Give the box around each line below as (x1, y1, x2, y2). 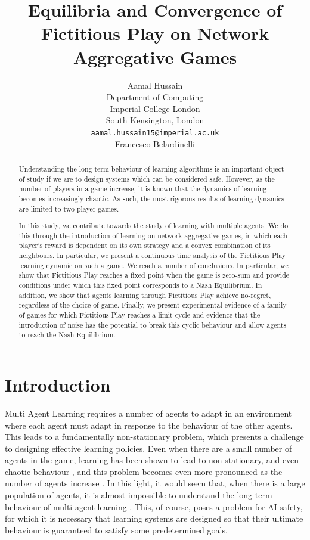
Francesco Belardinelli (115, 137, 195, 150)
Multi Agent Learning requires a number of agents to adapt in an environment (5, 406, 292, 419)
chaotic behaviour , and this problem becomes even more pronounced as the (5, 465, 283, 477)
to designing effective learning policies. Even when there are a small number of (5, 442, 292, 454)
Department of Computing (106, 91, 204, 103)
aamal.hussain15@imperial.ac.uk (91, 128, 219, 137)
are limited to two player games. (18, 203, 119, 213)
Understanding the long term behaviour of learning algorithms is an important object (18, 163, 284, 173)
